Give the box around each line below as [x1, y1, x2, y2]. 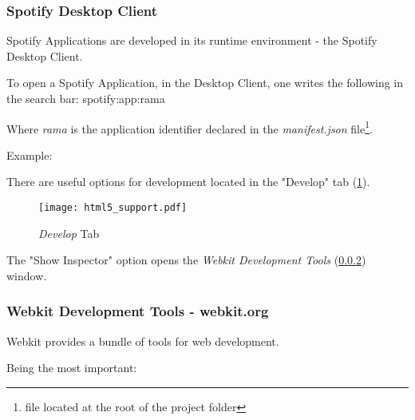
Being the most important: [6, 359, 137, 376]
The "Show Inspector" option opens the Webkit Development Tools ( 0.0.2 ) [6, 252, 366, 268]
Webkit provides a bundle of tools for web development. [6, 332, 279, 349]
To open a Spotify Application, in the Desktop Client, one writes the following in [6, 74, 404, 91]
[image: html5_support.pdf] [38, 202, 188, 214]
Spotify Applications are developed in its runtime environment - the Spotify [6, 32, 377, 49]
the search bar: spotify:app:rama [6, 90, 165, 106]
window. [6, 267, 47, 283]
